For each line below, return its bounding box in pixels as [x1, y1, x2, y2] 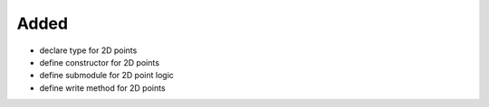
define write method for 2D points [39, 82, 167, 94]
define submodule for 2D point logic [39, 70, 174, 81]
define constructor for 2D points [39, 57, 160, 67]
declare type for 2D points [39, 45, 138, 56]
